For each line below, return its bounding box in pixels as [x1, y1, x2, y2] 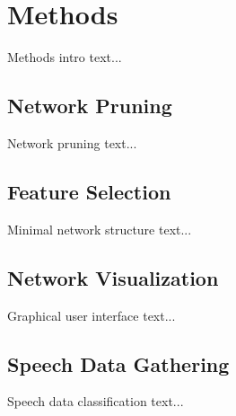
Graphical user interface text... [7, 305, 176, 324]
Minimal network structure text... [7, 219, 192, 238]
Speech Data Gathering [7, 350, 230, 377]
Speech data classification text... [7, 392, 184, 411]
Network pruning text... [7, 133, 137, 152]
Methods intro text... [7, 48, 122, 66]
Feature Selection [7, 177, 171, 205]
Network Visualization [7, 263, 219, 291]
